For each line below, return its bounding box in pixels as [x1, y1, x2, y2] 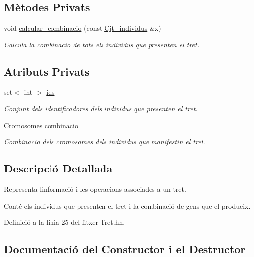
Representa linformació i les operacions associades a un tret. [4, 184, 186, 194]
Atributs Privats [4, 63, 90, 79]
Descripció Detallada [4, 161, 113, 176]
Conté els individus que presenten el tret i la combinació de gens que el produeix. [4, 200, 251, 211]
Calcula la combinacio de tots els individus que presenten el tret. [4, 39, 200, 49]
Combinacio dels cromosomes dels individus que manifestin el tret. [4, 136, 205, 147]
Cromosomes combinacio [4, 120, 78, 130]
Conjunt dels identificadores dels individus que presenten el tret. [4, 103, 198, 114]
